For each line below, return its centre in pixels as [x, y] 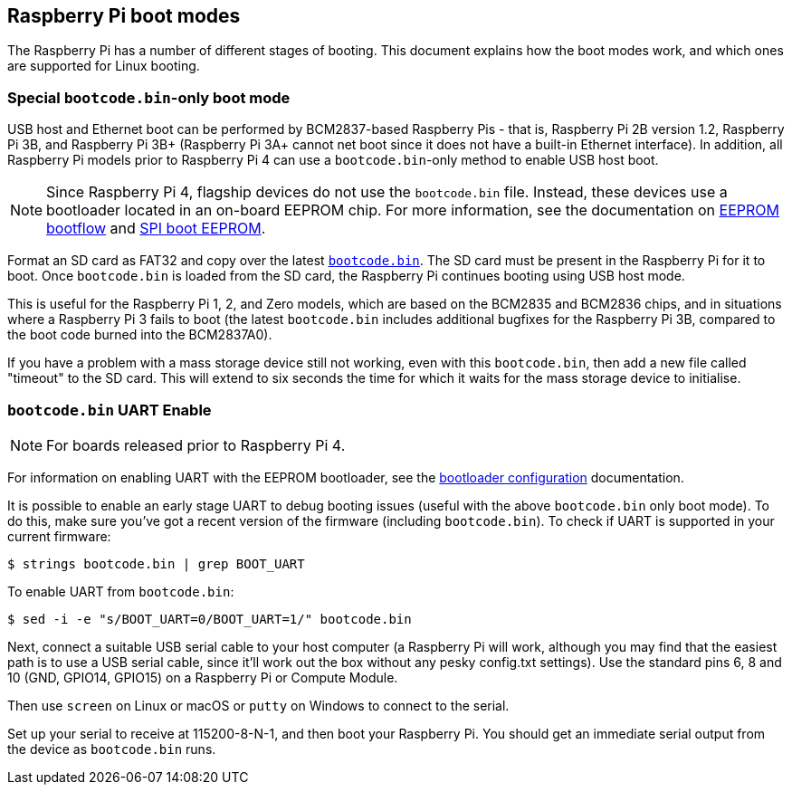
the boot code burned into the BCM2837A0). [140, 335]
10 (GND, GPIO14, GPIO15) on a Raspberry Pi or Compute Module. [203, 677]
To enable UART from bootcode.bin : [121, 591]
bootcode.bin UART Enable [110, 410]
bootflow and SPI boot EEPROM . [156, 229]
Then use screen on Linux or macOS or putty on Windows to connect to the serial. [258, 705]
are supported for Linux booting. [104, 66]
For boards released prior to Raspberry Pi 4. [196, 445]
